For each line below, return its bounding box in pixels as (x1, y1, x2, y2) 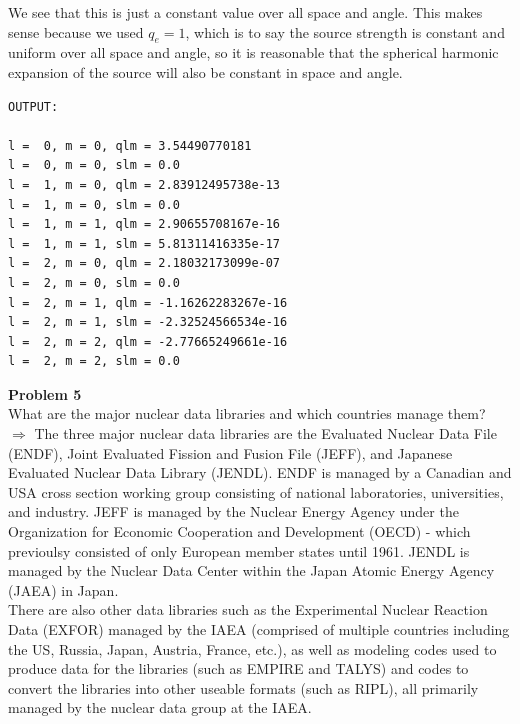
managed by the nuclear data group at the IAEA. (8, 697, 312, 718)
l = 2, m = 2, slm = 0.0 (8, 354, 180, 369)
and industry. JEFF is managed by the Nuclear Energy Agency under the (8, 501, 459, 522)
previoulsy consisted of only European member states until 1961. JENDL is (8, 540, 470, 561)
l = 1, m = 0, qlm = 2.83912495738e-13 (8, 177, 281, 192)
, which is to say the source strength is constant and (185, 21, 505, 42)
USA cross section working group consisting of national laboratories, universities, (8, 481, 504, 502)
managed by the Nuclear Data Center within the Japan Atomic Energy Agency (8, 560, 495, 581)
